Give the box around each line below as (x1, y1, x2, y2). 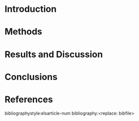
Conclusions (4, 71, 58, 82)
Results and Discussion (4, 48, 103, 60)
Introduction (4, 3, 57, 15)
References (4, 94, 53, 105)
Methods (4, 26, 43, 38)
